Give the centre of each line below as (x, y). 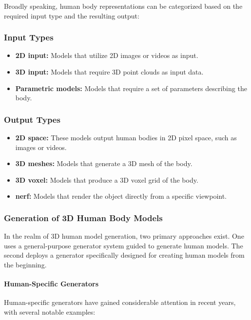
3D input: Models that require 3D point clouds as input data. (109, 72)
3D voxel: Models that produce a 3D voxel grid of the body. (107, 179)
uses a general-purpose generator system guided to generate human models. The (124, 245)
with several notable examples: (50, 311)
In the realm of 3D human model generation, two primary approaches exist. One (124, 236)
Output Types (32, 119)
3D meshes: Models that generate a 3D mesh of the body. (104, 163)
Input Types (29, 37)
